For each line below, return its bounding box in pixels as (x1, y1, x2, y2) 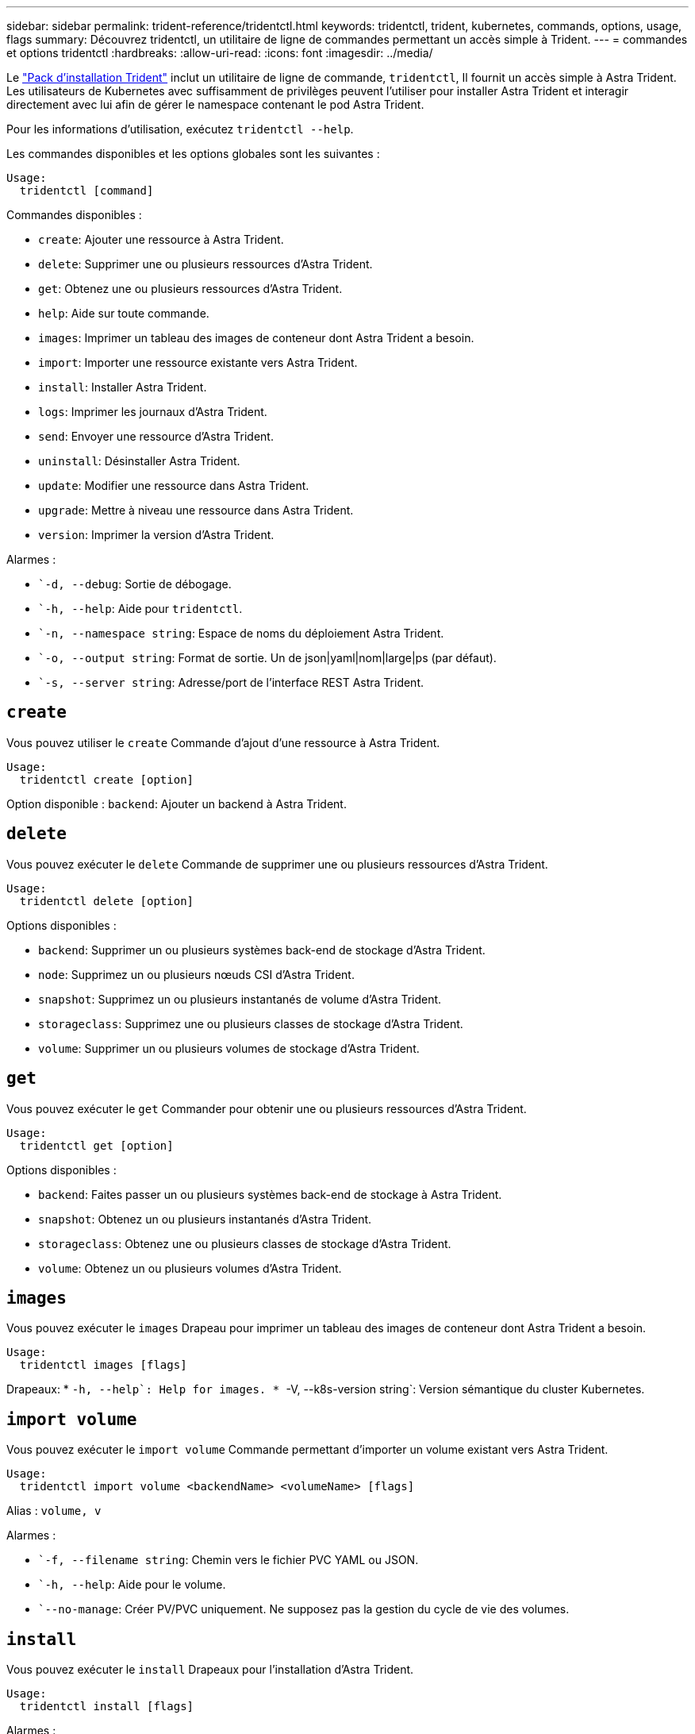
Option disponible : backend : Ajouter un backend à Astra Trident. (6, 796, 347, 811)
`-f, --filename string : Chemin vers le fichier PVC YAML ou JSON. (38, 1553, 419, 1567)
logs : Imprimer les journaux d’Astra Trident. (38, 405, 267, 418)
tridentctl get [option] (19, 1139, 174, 1152)
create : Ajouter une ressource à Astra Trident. (38, 233, 284, 246)
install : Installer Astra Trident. (38, 380, 207, 394)
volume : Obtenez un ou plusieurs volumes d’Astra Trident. (38, 1261, 342, 1275)
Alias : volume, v (6, 1504, 102, 1518)
